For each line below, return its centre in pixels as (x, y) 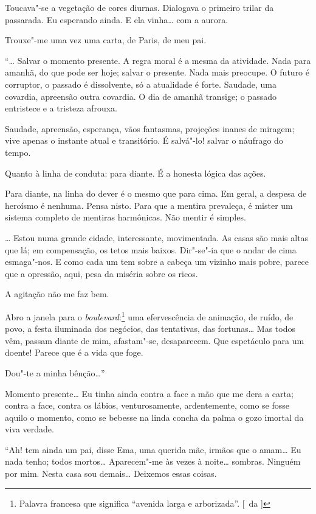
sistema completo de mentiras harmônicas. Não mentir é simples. (125, 217)
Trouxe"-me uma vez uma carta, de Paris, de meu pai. (106, 40)
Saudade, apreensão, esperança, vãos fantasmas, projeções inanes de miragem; (150, 128)
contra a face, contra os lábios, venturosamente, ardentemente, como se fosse (147, 405)
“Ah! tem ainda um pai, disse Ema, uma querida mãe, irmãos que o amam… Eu (153, 449)
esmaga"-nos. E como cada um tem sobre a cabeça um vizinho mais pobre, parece (157, 262)
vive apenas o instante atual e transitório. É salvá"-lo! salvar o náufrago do (144, 140)
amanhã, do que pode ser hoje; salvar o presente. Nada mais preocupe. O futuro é (157, 72)
